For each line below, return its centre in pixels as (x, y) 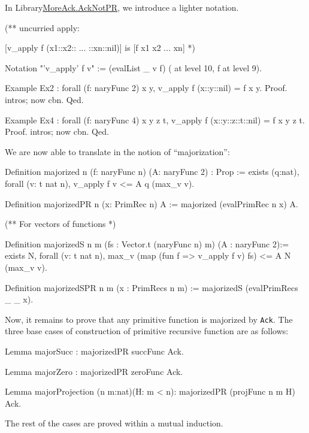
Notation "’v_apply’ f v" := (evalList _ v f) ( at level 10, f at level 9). (134, 67)
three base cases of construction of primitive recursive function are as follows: (147, 331)
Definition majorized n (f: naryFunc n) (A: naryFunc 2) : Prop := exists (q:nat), (152, 172)
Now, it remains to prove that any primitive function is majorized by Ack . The (149, 319)
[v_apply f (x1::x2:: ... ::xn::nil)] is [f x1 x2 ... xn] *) (100, 48)
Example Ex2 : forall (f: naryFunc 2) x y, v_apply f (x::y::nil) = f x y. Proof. (146, 88)
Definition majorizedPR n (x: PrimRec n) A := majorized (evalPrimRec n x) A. (152, 203)
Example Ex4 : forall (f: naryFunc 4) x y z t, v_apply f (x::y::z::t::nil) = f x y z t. (155, 119)
